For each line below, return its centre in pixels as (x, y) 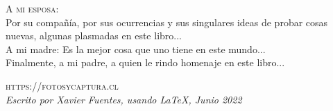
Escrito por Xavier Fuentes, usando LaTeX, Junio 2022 (124, 99)
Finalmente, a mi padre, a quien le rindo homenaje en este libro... (145, 62)
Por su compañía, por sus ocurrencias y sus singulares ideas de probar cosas (167, 22)
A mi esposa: (32, 8)
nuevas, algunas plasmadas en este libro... (94, 36)
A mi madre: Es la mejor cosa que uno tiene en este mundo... (136, 49)
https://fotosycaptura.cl (62, 85)
